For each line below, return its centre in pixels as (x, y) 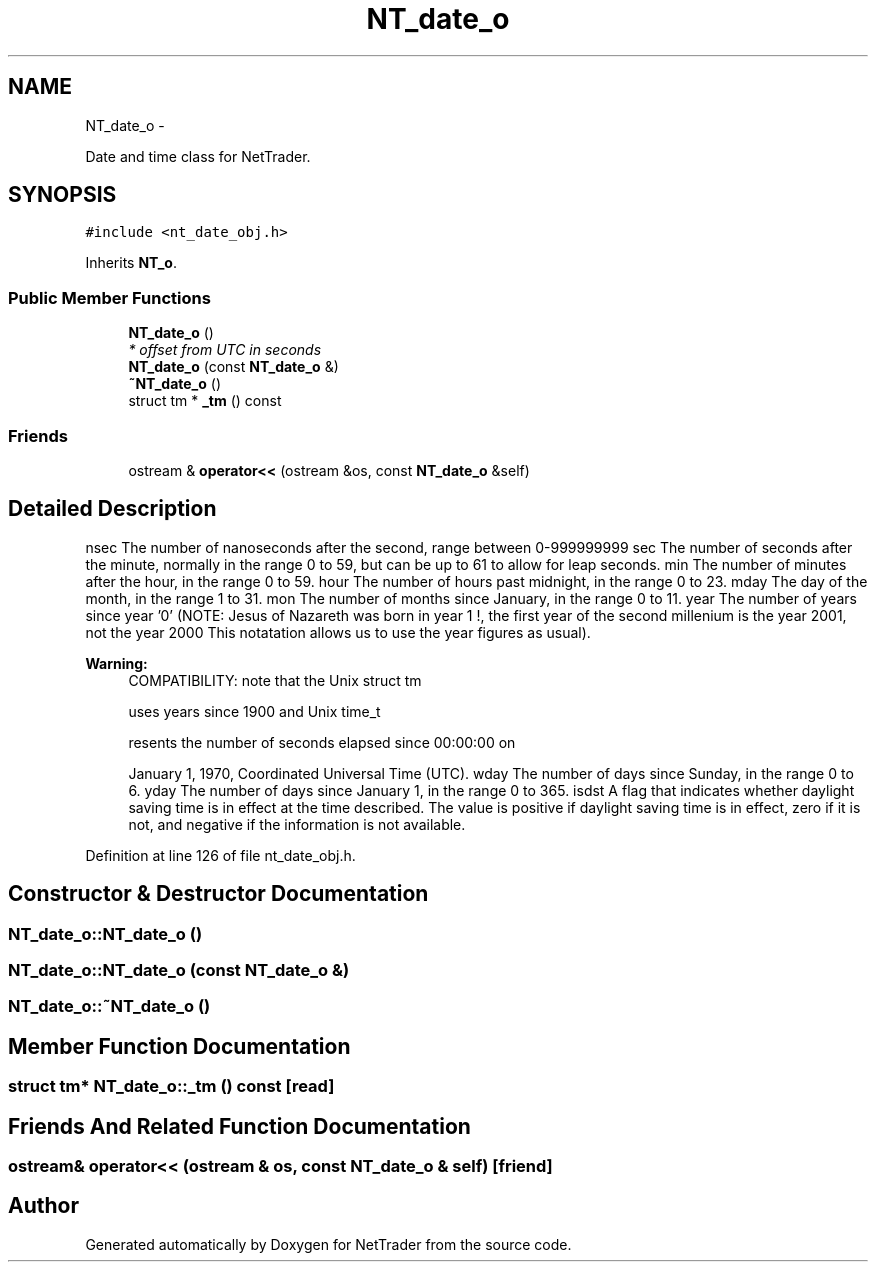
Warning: (116, 663)
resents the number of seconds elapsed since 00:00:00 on (322, 742)
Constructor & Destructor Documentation (218, 894)
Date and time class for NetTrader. (198, 156)
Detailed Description (112, 509)
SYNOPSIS (62, 195)
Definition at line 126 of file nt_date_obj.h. (220, 855)
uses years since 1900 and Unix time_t (254, 711)
